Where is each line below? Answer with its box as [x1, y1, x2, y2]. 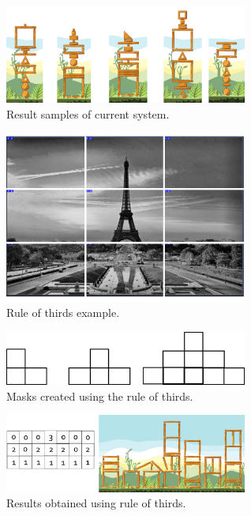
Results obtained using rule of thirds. [6, 495, 186, 511]
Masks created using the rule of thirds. [6, 387, 193, 404]
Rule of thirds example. [6, 304, 120, 321]
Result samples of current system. [6, 105, 170, 122]
